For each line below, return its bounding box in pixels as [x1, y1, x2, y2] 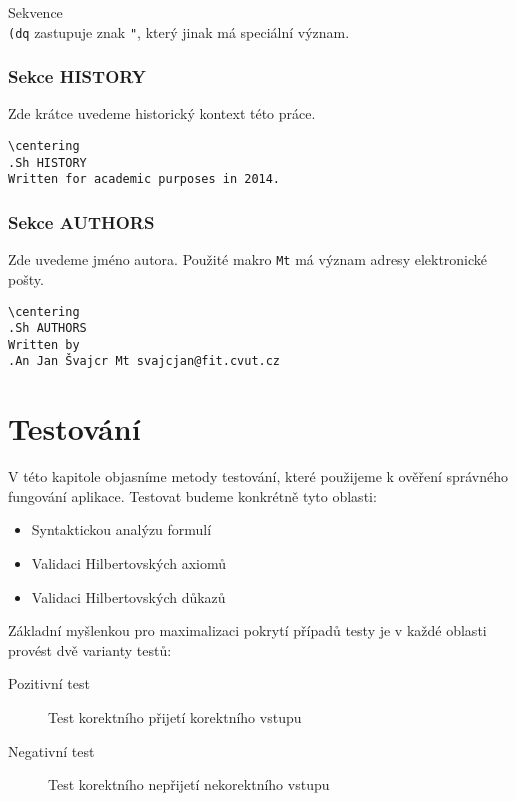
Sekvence [8, 2, 63, 22]
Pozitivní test [8, 673, 90, 694]
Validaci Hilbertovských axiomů [31, 553, 226, 574]
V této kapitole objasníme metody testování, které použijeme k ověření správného [8, 466, 509, 487]
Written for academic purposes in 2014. [8, 172, 281, 187]
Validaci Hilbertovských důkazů [31, 586, 226, 607]
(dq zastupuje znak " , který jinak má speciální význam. [8, 21, 350, 42]
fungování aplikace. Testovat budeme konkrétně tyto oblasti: [8, 485, 377, 506]
